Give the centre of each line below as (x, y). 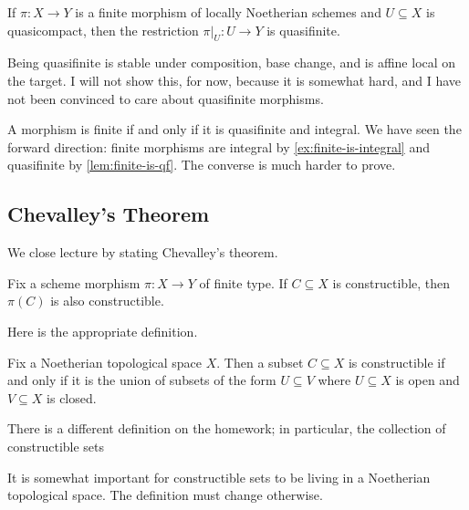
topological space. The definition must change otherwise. (165, 495)
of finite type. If (243, 282)
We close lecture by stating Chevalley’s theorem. (143, 252)
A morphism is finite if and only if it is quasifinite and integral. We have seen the (234, 129)
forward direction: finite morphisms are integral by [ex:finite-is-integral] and (219, 146)
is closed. (72, 397)
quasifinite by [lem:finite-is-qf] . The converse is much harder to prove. (202, 165)
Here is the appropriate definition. (103, 331)
